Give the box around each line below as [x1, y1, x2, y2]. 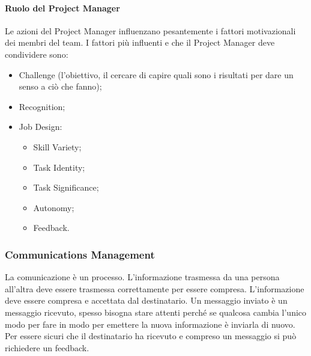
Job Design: [19, 120, 62, 133]
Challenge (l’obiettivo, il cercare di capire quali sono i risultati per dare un [19, 68, 294, 81]
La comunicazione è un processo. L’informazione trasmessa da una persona [5, 271, 280, 283]
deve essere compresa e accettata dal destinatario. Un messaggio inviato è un [5, 294, 288, 307]
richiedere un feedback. [5, 341, 89, 354]
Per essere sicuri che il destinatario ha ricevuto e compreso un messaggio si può [5, 330, 297, 342]
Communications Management [5, 247, 155, 262]
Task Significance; [33, 181, 99, 194]
